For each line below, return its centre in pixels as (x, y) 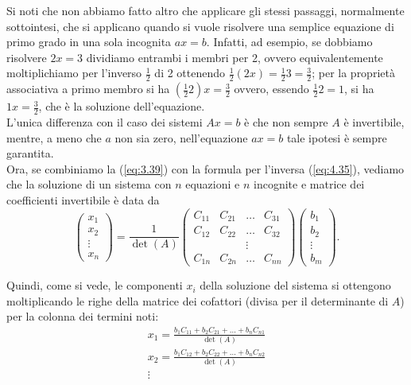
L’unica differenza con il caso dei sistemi (105, 122)
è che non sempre (286, 122)
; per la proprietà (353, 73)
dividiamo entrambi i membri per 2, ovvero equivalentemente (235, 57)
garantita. (30, 153)
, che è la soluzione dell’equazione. (122, 106)
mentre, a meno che (54, 137)
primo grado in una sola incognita (89, 42)
